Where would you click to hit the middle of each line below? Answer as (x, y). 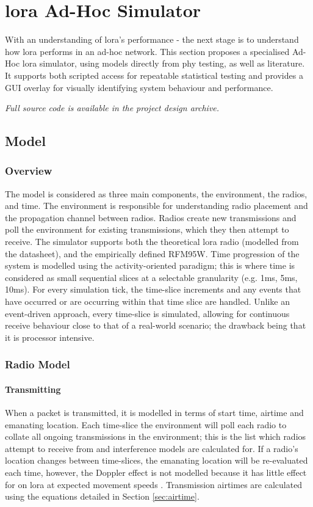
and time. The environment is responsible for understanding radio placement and (156, 206)
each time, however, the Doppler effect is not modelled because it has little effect (156, 472)
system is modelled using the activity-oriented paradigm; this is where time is (150, 265)
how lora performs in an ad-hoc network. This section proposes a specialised (147, 51)
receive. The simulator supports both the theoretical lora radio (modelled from (152, 242)
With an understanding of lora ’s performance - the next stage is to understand (152, 39)
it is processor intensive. (50, 337)
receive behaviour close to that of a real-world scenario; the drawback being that (156, 325)
